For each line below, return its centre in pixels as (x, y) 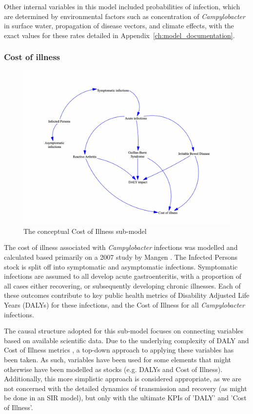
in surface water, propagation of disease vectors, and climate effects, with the (119, 26)
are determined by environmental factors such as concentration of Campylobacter (125, 16)
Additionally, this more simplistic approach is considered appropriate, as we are (123, 379)
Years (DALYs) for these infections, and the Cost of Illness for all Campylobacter (124, 305)
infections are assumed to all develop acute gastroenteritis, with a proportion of (123, 276)
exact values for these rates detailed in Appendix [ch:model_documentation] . (119, 35)
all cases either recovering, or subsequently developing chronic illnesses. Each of (122, 285)
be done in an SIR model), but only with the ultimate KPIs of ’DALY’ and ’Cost (125, 398)
